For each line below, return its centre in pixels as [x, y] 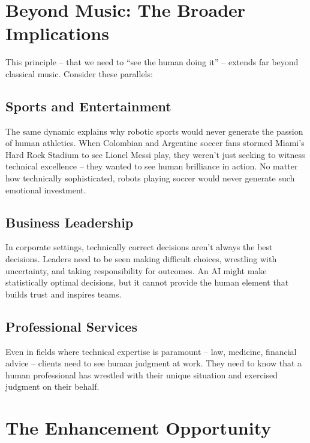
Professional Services [71, 326]
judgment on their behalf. [52, 386]
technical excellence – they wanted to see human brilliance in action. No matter [152, 166]
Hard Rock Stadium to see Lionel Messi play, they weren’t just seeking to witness [155, 154]
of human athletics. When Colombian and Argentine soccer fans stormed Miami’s [155, 143]
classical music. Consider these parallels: [79, 73]
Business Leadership [70, 222]
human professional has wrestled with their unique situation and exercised [142, 374]
